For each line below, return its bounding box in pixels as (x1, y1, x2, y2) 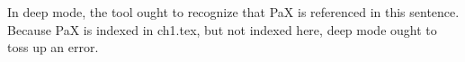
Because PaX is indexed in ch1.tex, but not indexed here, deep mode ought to (7, 20, 437, 39)
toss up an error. (7, 38, 99, 57)
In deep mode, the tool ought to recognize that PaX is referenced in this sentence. (7, 3, 460, 21)
